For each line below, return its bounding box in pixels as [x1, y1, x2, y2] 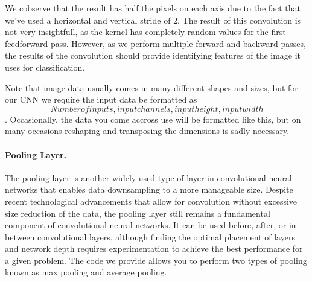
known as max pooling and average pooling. [5, 266, 167, 278]
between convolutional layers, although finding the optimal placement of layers [5, 230, 295, 243]
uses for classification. [5, 60, 85, 73]
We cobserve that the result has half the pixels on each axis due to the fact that [5, 2, 301, 14]
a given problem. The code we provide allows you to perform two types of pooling [5, 254, 307, 266]
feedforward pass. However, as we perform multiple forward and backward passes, [5, 37, 306, 50]
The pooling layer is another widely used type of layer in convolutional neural [5, 171, 292, 184]
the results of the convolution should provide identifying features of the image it [5, 49, 301, 62]
